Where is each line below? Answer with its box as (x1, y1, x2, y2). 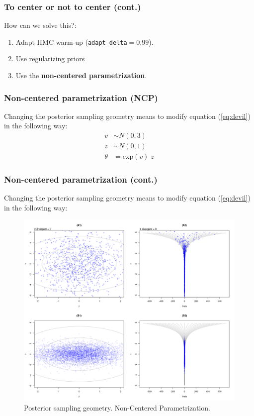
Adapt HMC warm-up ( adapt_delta (15, 36, 127, 47)
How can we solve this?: (4, 20, 77, 30)
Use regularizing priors (15, 53, 85, 64)
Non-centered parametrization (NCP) (4, 91, 158, 104)
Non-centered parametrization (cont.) (4, 173, 158, 186)
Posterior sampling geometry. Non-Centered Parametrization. (24, 402, 210, 413)
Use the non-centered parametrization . (15, 70, 147, 81)
